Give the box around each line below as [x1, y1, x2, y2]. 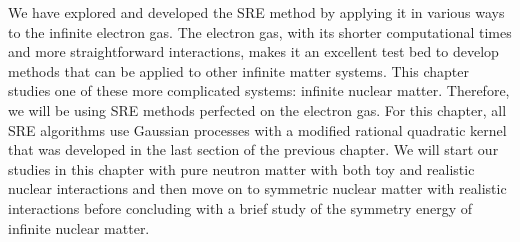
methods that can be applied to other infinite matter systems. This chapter [8, 60, 469, 81]
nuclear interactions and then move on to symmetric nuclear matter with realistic [8, 178, 507, 199]
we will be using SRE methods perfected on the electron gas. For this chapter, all [8, 99, 507, 120]
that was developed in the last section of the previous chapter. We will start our [8, 139, 499, 160]
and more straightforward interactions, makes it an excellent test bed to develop [8, 41, 499, 62]
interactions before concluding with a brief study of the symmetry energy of [8, 197, 473, 218]
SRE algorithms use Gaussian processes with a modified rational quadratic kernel [8, 119, 507, 140]
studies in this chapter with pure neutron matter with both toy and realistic [8, 158, 475, 179]
